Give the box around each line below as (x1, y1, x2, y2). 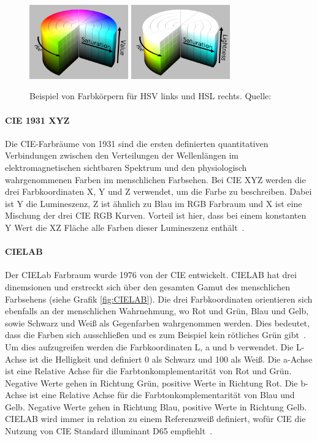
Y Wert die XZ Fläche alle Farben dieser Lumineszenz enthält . (5, 221, 245, 233)
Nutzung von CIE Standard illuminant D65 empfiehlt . (5, 424, 213, 437)
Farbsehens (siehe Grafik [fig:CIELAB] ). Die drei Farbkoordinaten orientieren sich (5, 292, 313, 305)
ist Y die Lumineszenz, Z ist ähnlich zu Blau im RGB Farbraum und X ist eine (5, 197, 302, 209)
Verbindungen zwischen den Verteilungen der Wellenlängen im (5, 149, 239, 162)
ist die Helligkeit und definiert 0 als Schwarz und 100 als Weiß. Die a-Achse (29, 352, 313, 365)
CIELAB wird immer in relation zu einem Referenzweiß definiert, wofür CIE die (5, 412, 306, 425)
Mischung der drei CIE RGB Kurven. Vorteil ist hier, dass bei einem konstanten (5, 209, 307, 222)
